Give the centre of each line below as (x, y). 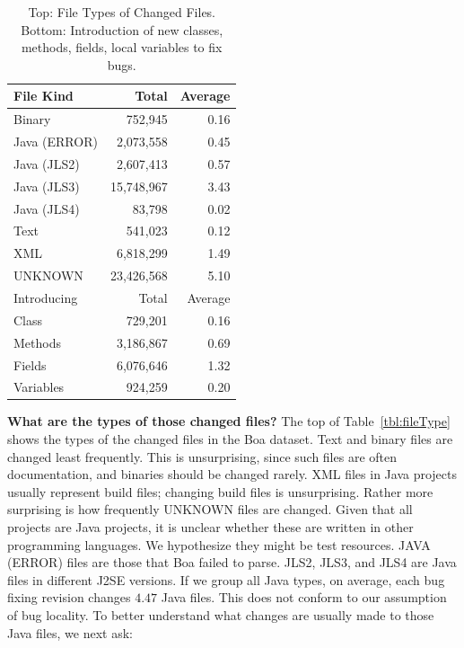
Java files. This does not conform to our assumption (304, 597)
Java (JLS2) (47, 163)
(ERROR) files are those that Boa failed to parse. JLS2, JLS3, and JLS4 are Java (232, 562)
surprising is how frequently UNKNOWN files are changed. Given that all (210, 509)
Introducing (46, 297)
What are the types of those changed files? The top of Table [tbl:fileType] (229, 421)
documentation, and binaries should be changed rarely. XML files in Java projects (232, 474)
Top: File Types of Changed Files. (122, 12)
